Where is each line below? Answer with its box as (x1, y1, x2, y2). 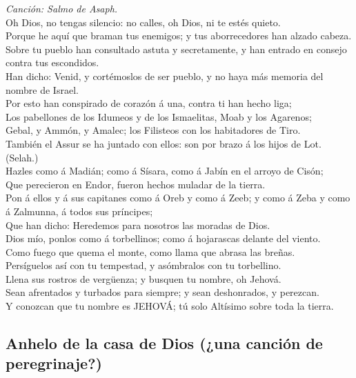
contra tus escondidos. (6, 55, 99, 70)
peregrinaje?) (6, 352, 102, 374)
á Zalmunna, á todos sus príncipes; (6, 203, 153, 218)
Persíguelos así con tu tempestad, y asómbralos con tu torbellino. (6, 258, 281, 272)
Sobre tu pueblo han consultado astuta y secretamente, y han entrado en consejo (6, 41, 347, 56)
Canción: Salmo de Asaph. (6, 1, 118, 15)
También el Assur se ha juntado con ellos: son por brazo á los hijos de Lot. (6, 136, 322, 150)
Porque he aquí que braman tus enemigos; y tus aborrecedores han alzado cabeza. (6, 28, 352, 43)
